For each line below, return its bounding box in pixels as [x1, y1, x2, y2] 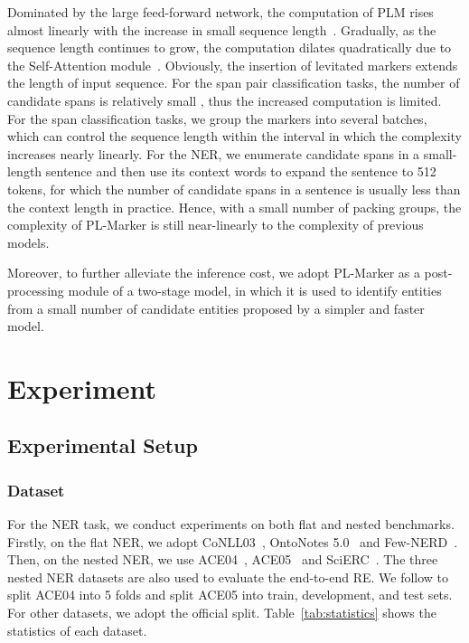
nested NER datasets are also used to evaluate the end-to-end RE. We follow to [7, 567, 449, 586]
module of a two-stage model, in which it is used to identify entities [68, 280, 442, 299]
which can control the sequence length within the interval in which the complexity [7, 127, 462, 146]
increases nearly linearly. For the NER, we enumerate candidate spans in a [7, 144, 420, 163]
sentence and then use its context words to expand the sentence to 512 [45, 162, 436, 181]
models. [7, 232, 50, 251]
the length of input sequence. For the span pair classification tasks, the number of [7, 73, 460, 92]
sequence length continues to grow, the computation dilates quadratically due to [7, 38, 452, 57]
